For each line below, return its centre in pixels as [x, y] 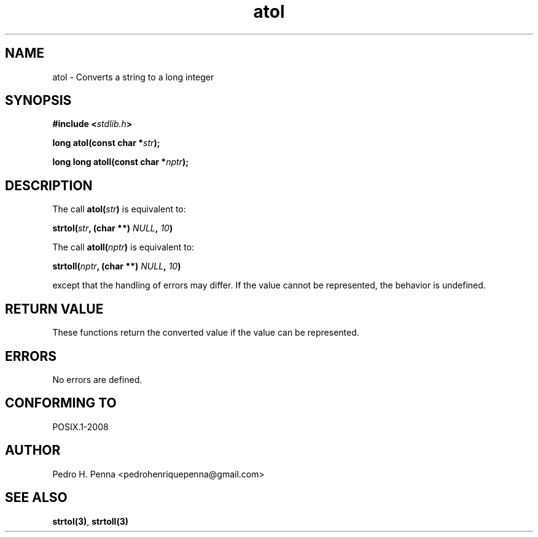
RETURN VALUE [54, 309]
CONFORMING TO [61, 403]
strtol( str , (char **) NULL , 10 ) [113, 228]
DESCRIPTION [49, 185]
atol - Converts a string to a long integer [133, 77]
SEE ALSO [36, 498]
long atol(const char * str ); [106, 143]
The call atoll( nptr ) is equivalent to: [123, 247]
